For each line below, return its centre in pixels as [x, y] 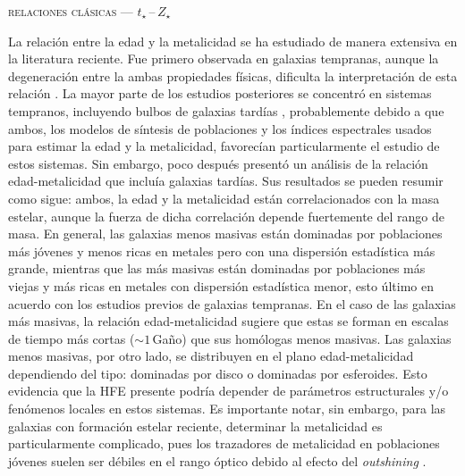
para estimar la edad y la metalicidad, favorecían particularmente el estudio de [224, 146]
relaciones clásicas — [71, 11]
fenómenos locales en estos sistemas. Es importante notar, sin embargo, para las [227, 409]
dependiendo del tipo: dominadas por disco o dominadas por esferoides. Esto [218, 373]
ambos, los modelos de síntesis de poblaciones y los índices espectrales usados [220, 128]
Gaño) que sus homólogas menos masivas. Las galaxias [302, 338]
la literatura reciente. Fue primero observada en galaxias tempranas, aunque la [224, 58]
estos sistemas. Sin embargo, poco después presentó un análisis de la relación [218, 163]
